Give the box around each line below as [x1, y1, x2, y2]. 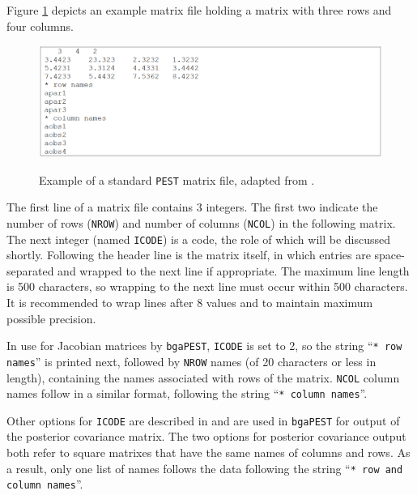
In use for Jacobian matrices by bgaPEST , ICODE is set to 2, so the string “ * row [6, 337, 402, 354]
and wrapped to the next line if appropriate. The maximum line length [57, 262, 410, 279]
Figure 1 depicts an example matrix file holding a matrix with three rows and [6, 2, 392, 18]
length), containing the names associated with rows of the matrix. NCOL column [6, 369, 400, 386]
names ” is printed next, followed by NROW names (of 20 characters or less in [6, 352, 377, 369]
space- [374, 246, 405, 263]
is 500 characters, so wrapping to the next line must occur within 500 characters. [6, 278, 408, 295]
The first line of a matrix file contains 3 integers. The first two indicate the [6, 198, 378, 215]
